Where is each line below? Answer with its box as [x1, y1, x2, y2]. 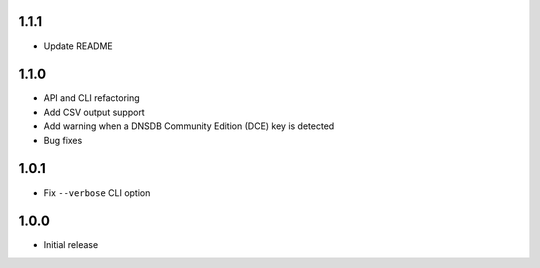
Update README [43, 40, 114, 52]
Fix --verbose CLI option [43, 186, 151, 199]
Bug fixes [43, 134, 83, 146]
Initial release [43, 239, 99, 251]
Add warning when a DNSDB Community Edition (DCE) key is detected [43, 120, 335, 132]
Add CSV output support [43, 106, 145, 118]
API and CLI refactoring [43, 92, 140, 104]
